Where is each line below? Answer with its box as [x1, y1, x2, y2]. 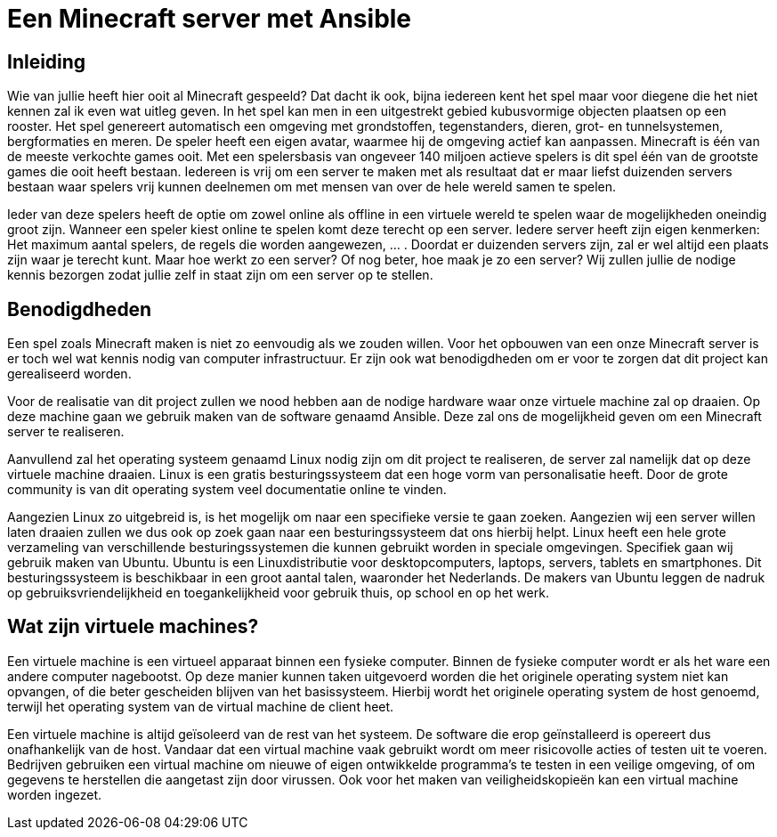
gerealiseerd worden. [7, 366, 132, 382]
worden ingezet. [7, 786, 102, 802]
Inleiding [7, 50, 86, 73]
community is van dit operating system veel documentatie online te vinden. [7, 482, 447, 498]
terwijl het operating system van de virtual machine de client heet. [7, 698, 394, 714]
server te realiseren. [7, 424, 125, 440]
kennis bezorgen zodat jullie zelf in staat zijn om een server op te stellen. [7, 267, 433, 283]
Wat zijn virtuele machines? [7, 615, 259, 638]
